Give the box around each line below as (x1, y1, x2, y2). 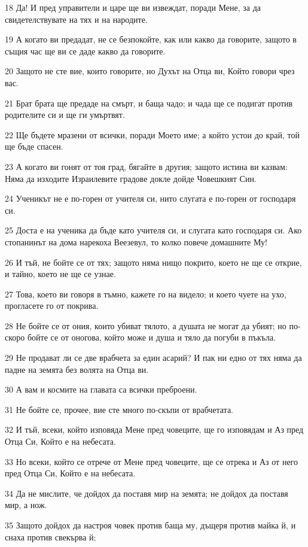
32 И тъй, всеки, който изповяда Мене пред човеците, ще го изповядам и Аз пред (5, 423, 304, 436)
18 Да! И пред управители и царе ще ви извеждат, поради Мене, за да (5, 1, 261, 13)
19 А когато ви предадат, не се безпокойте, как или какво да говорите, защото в (5, 33, 297, 45)
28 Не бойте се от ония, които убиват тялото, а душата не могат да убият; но (5, 319, 286, 332)
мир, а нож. (5, 499, 47, 511)
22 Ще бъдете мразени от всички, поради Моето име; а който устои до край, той (5, 128, 300, 141)
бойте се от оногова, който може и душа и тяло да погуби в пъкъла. (27, 331, 276, 344)
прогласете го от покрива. (5, 299, 99, 312)
